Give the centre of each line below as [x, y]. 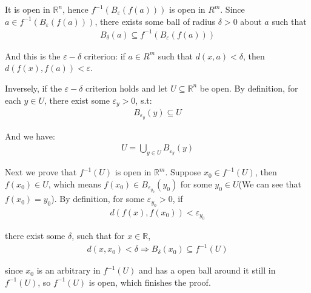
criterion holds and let [127, 88]
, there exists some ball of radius [155, 21]
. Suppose [183, 172]
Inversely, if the [33, 88]
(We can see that [270, 184]
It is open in [28, 9]
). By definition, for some [98, 199]
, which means [75, 184]
